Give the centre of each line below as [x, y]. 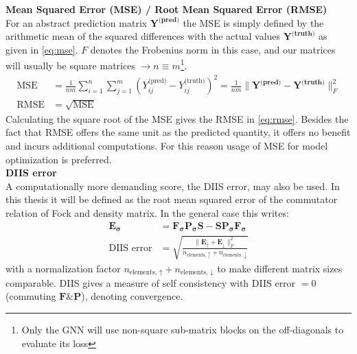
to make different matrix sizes [280, 268]
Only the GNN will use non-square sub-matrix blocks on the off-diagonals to [183, 330]
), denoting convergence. [132, 296]
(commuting [31, 296]
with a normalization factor [63, 268]
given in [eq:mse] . [42, 49]
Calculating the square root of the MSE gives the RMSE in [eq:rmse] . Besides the [177, 118]
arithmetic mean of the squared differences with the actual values [143, 36]
